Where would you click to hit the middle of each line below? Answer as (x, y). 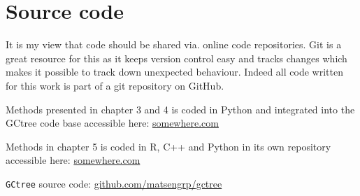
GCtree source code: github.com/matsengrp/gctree (114, 183)
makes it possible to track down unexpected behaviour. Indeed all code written (174, 72)
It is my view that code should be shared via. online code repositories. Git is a (174, 44)
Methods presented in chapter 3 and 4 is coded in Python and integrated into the (180, 109)
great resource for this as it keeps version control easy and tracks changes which (177, 58)
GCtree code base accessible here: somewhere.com (112, 123)
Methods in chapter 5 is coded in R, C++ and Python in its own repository (168, 146)
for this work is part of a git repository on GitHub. (115, 85)
